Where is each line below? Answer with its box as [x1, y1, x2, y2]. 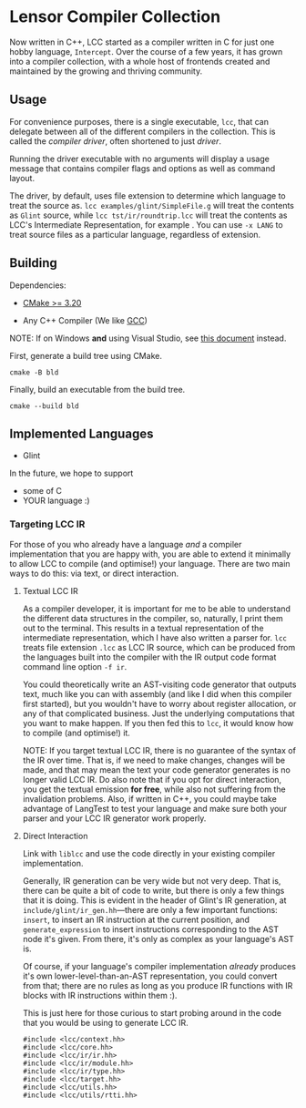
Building [9, 255, 57, 271]
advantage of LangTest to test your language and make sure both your [22, 803, 287, 814]
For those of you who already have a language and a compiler [9, 539, 242, 549]
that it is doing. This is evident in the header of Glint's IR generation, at [22, 895, 287, 906]
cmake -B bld [9, 367, 59, 377]
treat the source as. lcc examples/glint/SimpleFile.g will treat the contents [9, 200, 294, 210]
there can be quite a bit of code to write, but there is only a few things [22, 885, 285, 896]
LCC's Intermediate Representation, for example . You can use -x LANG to [9, 219, 284, 230]
